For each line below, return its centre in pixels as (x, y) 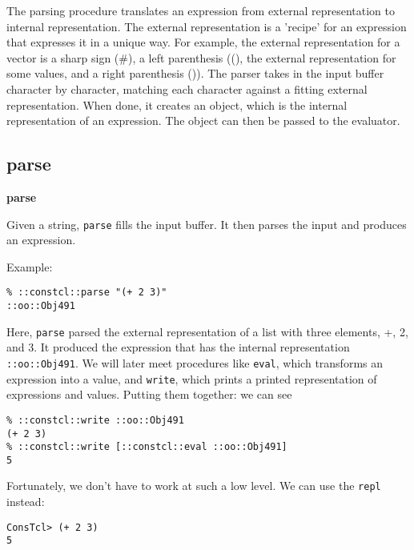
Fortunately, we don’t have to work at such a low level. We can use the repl (194, 486)
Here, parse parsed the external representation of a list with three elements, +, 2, (207, 331)
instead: (26, 502)
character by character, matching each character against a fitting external (187, 88)
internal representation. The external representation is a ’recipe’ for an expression (207, 26)
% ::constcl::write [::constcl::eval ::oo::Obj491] (147, 447)
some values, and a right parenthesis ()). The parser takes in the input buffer (195, 73)
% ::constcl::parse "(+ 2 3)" (87, 293)
